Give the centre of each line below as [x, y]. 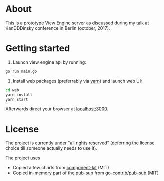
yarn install [19, 95]
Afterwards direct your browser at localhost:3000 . [57, 109]
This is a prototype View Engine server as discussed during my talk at [77, 23]
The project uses [23, 158]
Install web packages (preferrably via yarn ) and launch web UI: [77, 81]
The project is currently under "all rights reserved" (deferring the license [80, 143]
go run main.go [21, 71]
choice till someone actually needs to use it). [51, 148]
